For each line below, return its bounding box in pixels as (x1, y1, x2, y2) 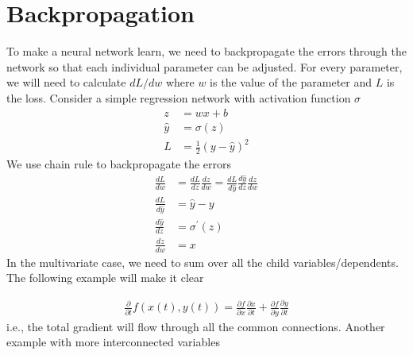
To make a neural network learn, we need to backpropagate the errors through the (6, 43, 407, 60)
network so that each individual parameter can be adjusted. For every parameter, (6, 58, 403, 75)
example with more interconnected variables (6, 334, 220, 350)
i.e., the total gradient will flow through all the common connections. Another (6, 318, 385, 334)
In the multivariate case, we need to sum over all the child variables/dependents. (6, 253, 399, 270)
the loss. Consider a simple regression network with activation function (6, 89, 351, 106)
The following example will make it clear (6, 269, 204, 286)
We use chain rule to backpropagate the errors (6, 155, 232, 172)
